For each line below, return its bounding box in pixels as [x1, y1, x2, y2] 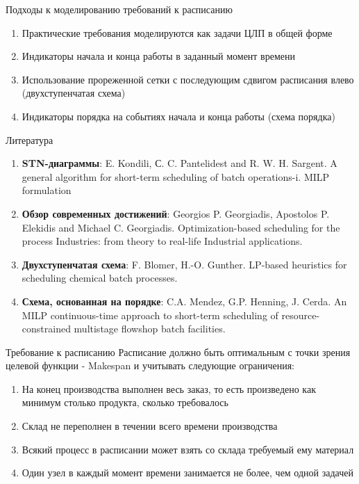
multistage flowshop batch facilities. [74, 321, 226, 336]
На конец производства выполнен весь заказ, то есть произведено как [22, 381, 316, 396]
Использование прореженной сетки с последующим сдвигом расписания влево [22, 72, 354, 86]
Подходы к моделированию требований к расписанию [6, 2, 233, 16]
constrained [22, 321, 71, 336]
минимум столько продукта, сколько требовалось [22, 395, 228, 410]
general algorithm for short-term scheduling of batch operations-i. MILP [22, 169, 330, 184]
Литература [6, 132, 53, 147]
